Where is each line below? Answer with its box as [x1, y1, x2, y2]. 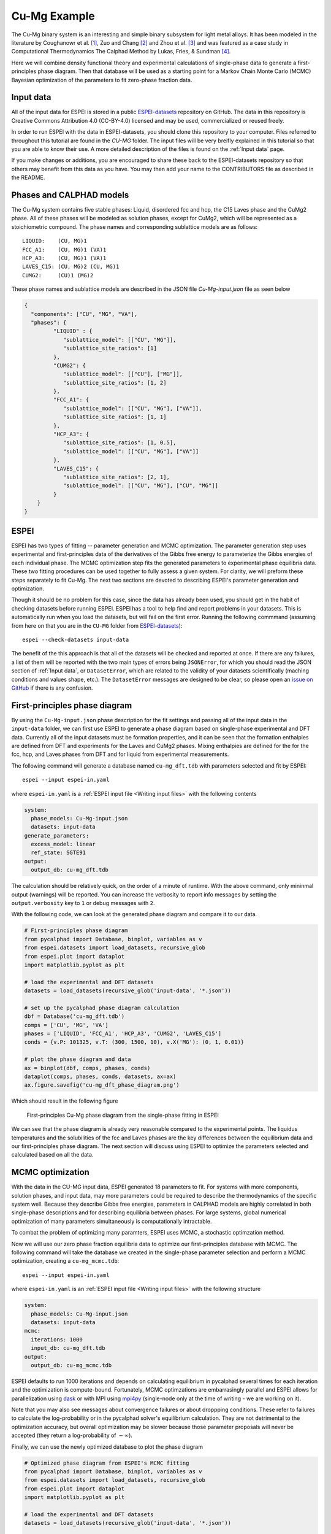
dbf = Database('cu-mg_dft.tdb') [24, 1013, 125, 1020]
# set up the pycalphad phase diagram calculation [24, 1004, 180, 1011]
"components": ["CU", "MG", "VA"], [31, 310, 138, 317]
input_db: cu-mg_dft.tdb [31, 1344, 105, 1352]
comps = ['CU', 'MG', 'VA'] [24, 1022, 108, 1028]
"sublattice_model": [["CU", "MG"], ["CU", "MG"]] [63, 482, 219, 489]
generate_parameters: [24, 832, 89, 839]
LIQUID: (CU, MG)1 [22, 237, 87, 245]
